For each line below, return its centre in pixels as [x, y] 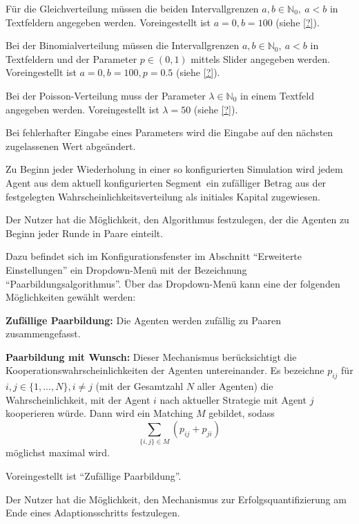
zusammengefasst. [43, 334]
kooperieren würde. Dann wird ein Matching [99, 413]
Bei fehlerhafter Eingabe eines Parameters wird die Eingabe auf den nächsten [169, 132]
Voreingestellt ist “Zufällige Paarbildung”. [94, 475]
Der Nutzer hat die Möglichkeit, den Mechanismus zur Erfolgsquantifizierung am [176, 499]
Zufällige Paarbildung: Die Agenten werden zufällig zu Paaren [143, 320]
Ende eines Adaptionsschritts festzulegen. [93, 513]
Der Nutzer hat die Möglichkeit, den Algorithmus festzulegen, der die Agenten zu [177, 219]
